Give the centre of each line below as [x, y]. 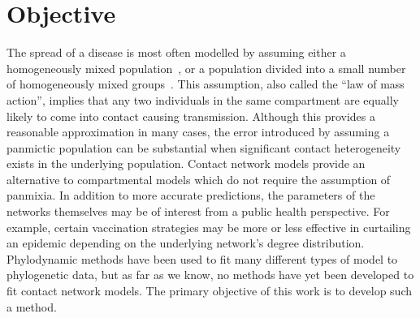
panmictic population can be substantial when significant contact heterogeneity [204, 147]
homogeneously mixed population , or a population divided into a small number [206, 68]
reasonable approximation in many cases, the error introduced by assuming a [198, 132]
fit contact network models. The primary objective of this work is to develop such [209, 291]
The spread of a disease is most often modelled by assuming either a [176, 52]
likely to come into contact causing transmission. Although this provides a [191, 116]
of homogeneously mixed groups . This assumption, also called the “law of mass [206, 84]
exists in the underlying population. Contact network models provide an [186, 163]
